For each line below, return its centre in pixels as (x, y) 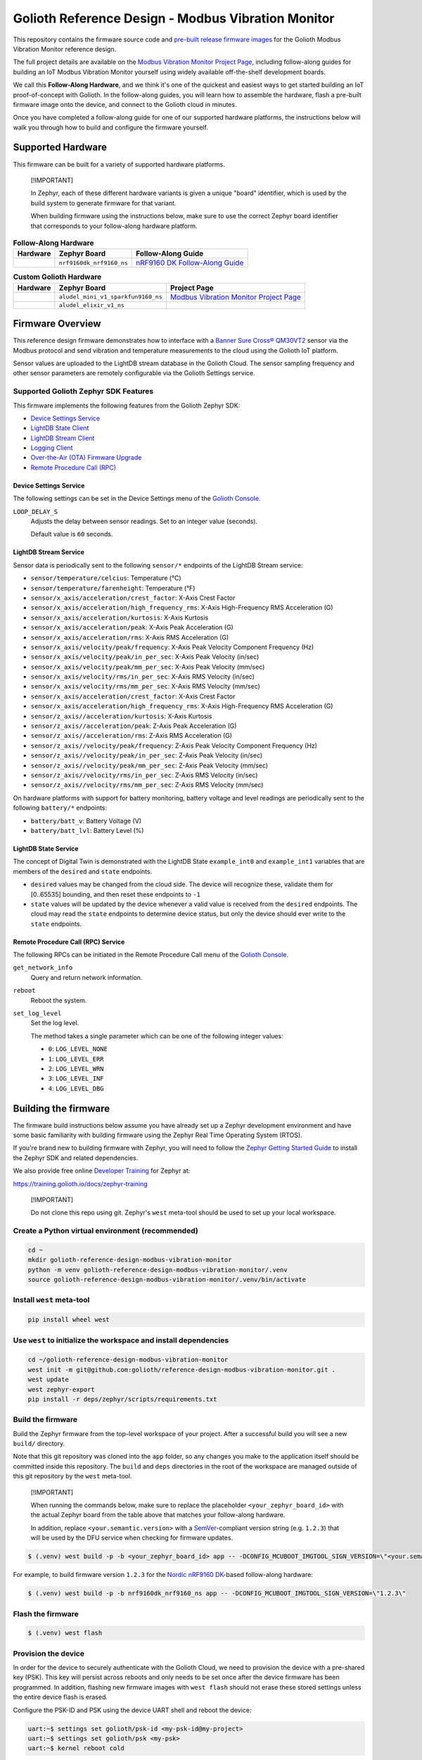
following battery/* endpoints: (60, 808)
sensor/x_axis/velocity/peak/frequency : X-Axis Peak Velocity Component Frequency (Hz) (172, 647)
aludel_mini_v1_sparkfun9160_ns (110, 297)
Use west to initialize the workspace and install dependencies (121, 1340)
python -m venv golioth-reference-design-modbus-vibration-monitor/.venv (158, 1270)
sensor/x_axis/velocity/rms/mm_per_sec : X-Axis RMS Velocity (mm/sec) (145, 686)
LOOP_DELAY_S (36, 511)
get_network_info (43, 968)
